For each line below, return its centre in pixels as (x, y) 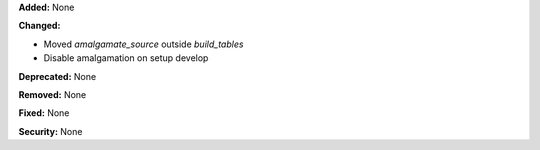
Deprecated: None (57, 76)
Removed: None (52, 94)
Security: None (50, 131)
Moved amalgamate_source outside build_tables (143, 44)
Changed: (39, 26)
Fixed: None (44, 113)
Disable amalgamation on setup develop (126, 58)
